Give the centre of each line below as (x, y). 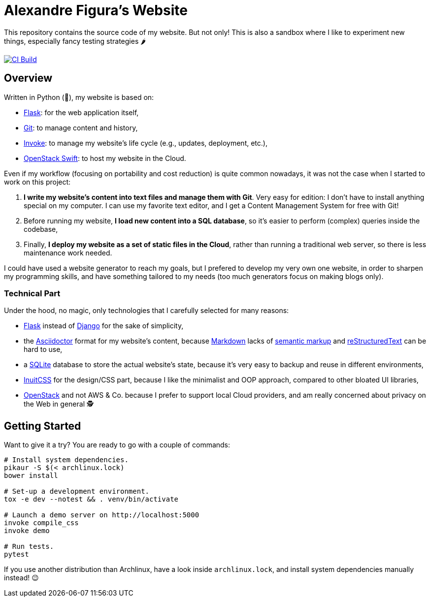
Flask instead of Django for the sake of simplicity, (104, 326)
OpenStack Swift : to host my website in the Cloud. (105, 158)
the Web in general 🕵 (59, 404)
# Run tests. (29, 547)
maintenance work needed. (68, 253)
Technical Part (32, 293)
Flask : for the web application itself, (81, 112)
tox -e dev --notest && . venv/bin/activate (91, 499)
